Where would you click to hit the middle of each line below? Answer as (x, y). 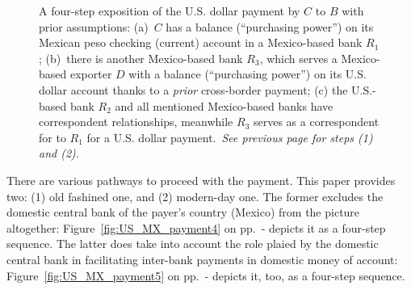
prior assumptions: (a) (94, 26)
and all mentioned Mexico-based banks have (224, 105)
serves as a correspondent (316, 122)
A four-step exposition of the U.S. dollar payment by (170, 11)
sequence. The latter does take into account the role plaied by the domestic (193, 244)
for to (52, 137)
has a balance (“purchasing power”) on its (270, 26)
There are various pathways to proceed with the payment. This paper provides (201, 180)
